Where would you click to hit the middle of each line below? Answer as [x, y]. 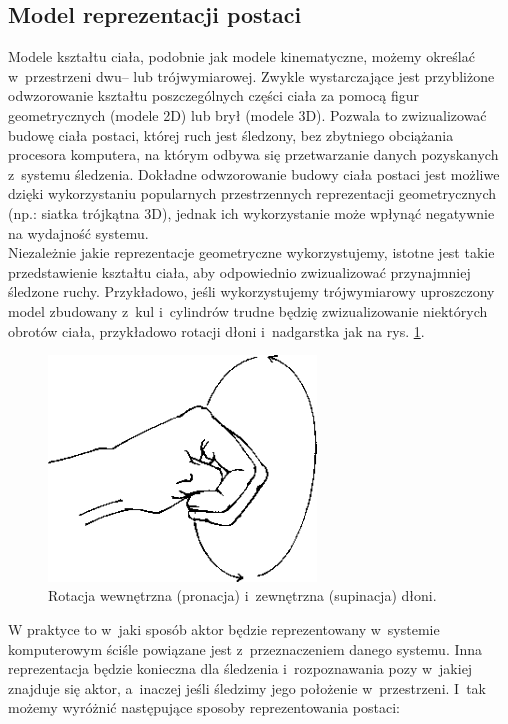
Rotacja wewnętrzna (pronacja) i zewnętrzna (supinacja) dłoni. [242, 595]
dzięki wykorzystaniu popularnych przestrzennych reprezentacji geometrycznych [252, 193]
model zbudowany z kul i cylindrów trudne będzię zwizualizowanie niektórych [248, 310]
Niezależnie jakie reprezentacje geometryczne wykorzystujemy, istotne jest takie [251, 252]
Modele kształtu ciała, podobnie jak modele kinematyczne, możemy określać [241, 56]
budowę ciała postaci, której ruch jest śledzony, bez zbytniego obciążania [231, 134]
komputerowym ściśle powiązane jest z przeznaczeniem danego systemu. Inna [245, 648]
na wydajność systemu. [78, 232]
